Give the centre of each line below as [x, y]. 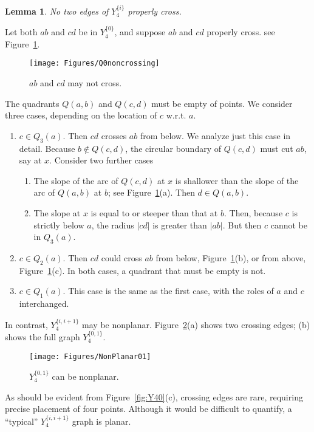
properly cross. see [241, 32]
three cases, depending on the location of [81, 115]
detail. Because [47, 148]
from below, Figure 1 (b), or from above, [231, 258]
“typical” [22, 421]
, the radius [113, 225]
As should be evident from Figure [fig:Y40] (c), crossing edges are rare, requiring [154, 396]
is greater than [180, 225]
